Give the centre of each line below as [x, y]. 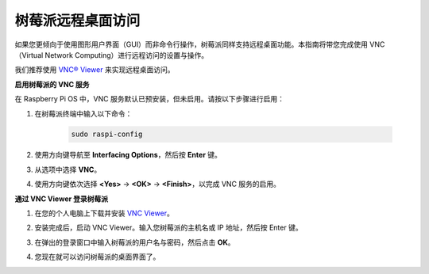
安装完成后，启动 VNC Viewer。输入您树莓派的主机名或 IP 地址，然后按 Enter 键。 [168, 228]
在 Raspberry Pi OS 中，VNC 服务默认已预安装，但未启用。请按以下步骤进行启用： [150, 99]
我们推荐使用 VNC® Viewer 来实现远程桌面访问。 [95, 70]
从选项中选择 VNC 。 [68, 169]
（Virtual [29, 55]
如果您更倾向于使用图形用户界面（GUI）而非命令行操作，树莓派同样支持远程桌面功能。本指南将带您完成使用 [191, 44]
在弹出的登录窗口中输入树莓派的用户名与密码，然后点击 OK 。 [135, 242]
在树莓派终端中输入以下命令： [83, 113]
